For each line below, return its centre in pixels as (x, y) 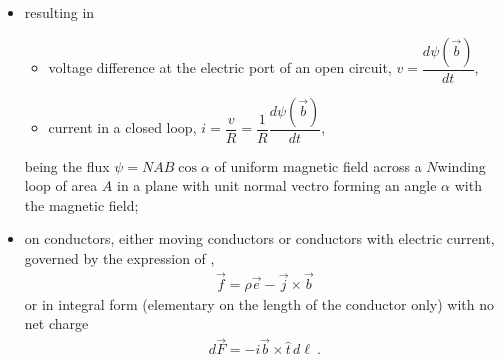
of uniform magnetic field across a (318, 165)
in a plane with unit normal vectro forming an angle (277, 185)
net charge (56, 323)
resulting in (59, 12)
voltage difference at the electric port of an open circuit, (220, 67)
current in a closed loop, (122, 127)
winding (461, 165)
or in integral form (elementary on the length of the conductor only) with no (259, 303)
